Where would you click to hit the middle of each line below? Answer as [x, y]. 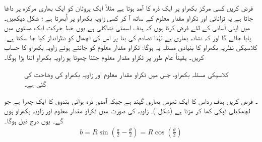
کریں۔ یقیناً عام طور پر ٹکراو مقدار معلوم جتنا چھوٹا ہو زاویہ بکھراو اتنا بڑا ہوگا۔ [104, 57]
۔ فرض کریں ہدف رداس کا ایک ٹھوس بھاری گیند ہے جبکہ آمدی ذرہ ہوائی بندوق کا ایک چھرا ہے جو [131, 100]
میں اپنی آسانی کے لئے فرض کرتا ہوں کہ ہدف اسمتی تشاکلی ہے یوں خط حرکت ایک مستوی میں [127, 27]
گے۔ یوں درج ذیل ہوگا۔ [34, 120]
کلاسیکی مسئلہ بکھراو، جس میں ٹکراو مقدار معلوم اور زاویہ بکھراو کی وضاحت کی [126, 74]
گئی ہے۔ [35, 84]
